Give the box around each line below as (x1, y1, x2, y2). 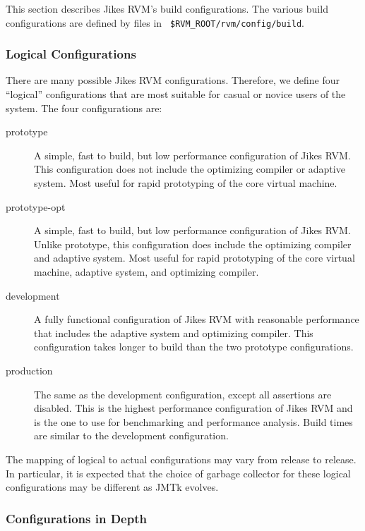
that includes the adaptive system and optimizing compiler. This (34, 325, 313, 340)
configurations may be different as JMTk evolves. (6, 480, 219, 494)
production (6, 362, 53, 377)
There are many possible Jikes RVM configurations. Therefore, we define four (6, 73, 340, 87)
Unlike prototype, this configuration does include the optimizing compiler (34, 236, 352, 251)
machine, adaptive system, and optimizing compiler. (34, 264, 259, 279)
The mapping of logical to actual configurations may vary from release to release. (6, 451, 357, 466)
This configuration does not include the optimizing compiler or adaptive (34, 161, 345, 176)
